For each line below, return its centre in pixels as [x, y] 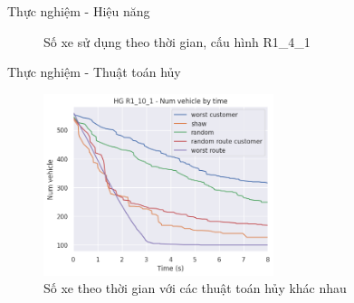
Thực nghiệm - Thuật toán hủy [94, 72]
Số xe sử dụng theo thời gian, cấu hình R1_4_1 [177, 41]
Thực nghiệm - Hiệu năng [79, 11]
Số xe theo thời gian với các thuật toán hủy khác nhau [195, 288]
